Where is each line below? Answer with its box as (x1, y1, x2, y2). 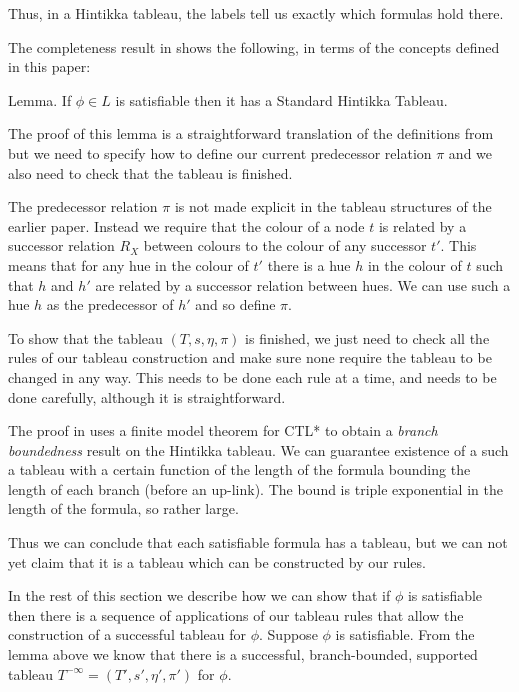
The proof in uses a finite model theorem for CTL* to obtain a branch (8, 420, 438, 441)
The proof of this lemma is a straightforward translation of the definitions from (8, 123, 494, 144)
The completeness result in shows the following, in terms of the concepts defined (8, 36, 500, 57)
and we (448, 142, 493, 163)
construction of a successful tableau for (8, 624, 246, 645)
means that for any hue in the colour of (8, 254, 249, 275)
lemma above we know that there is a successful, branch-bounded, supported (8, 644, 478, 665)
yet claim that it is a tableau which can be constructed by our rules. (8, 551, 426, 572)
